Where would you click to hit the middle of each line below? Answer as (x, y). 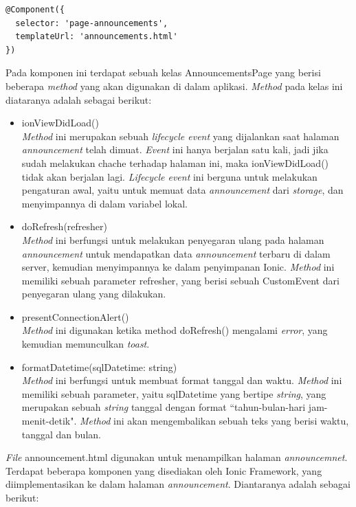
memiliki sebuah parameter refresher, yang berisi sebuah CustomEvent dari (180, 280)
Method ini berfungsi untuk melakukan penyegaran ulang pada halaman (173, 239)
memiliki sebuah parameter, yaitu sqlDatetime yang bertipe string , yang (174, 393)
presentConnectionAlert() (75, 316)
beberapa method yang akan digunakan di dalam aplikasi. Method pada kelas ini (174, 86)
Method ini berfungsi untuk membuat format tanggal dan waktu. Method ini (182, 380)
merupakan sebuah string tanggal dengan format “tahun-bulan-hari (164, 407)
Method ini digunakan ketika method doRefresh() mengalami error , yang (175, 330)
